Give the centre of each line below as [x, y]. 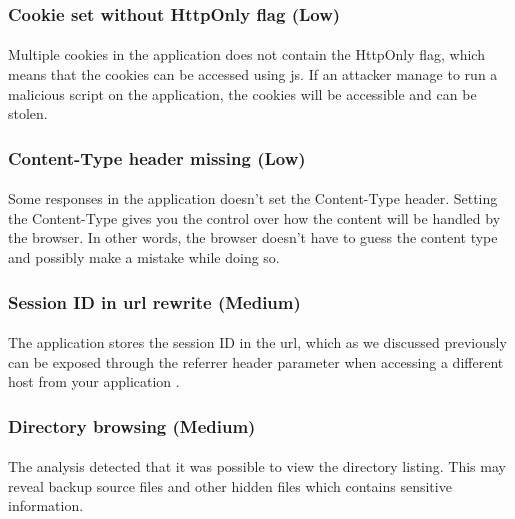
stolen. [28, 113]
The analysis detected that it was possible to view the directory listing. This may [257, 466]
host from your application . [94, 381]
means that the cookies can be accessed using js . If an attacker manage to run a [253, 74]
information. [46, 505]
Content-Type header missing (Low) [157, 157]
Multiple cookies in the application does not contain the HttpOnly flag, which [246, 54]
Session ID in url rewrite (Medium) [154, 301]
